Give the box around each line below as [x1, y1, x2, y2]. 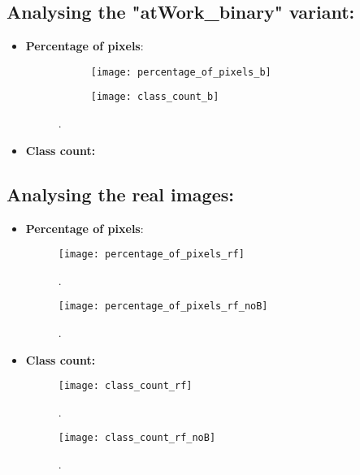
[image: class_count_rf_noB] [58, 432, 216, 444]
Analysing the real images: [7, 181, 234, 206]
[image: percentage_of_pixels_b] [90, 66, 271, 78]
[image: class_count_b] [90, 91, 219, 103]
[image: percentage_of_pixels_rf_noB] [58, 300, 268, 313]
